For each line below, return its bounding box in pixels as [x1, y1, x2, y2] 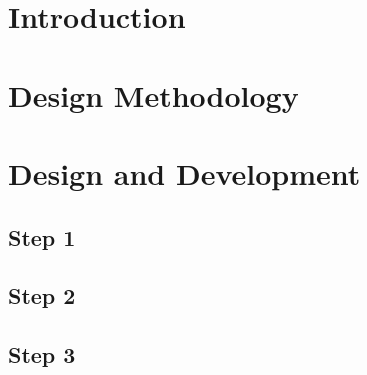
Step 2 [8, 280, 76, 311]
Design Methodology [8, 74, 299, 115]
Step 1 [8, 221, 76, 252]
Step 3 [8, 339, 76, 370]
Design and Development [8, 152, 361, 193]
